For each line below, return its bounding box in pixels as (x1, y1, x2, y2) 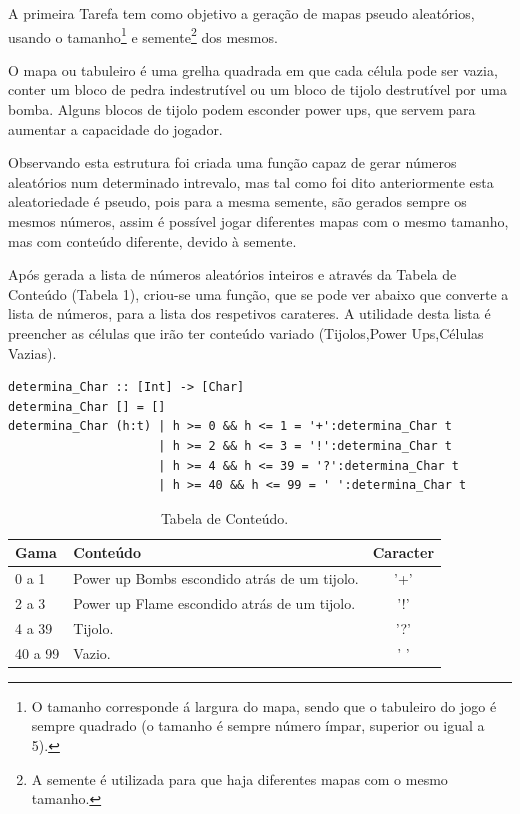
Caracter (372, 542, 435, 563)
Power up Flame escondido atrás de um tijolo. (73, 593, 356, 613)
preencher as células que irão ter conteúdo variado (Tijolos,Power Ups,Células (8, 322, 484, 343)
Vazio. (73, 642, 111, 663)
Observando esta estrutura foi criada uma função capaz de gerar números (8, 152, 457, 173)
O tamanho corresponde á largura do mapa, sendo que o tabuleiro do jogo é (31, 695, 497, 716)
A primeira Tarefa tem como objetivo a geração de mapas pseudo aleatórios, (8, 3, 475, 23)
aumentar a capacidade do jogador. (8, 118, 223, 139)
